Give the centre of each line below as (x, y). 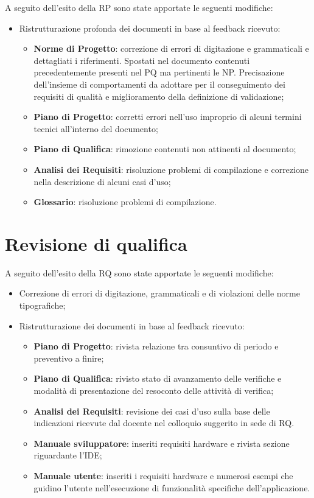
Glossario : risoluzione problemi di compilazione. (125, 202)
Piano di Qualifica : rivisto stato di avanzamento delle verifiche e (158, 378)
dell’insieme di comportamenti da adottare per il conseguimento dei (159, 84)
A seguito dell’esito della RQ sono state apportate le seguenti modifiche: (139, 272)
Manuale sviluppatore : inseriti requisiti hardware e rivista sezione (162, 443)
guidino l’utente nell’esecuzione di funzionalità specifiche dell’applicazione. (172, 487)
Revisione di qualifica (96, 243)
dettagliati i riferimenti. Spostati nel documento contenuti (142, 60)
